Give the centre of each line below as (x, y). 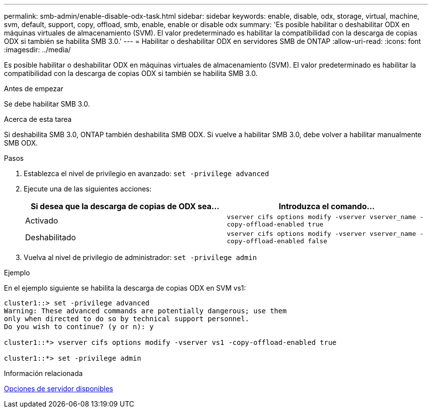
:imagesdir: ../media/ (37, 50)
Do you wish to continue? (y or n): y (79, 327)
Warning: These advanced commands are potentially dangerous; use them (145, 311)
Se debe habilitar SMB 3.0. (47, 104)
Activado (42, 221)
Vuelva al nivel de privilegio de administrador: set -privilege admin (140, 257)
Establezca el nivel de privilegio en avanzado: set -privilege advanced (146, 173)
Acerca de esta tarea (38, 119)
